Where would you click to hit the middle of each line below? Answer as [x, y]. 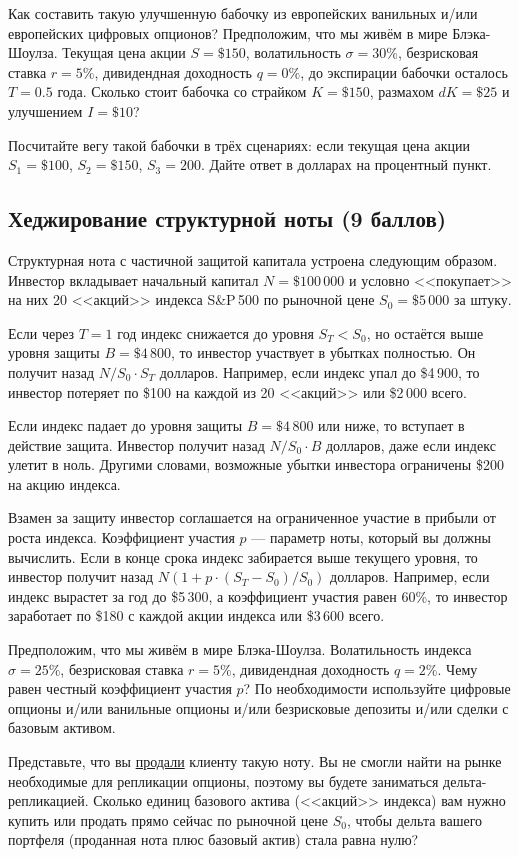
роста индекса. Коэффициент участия [121, 537]
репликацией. [48, 800]
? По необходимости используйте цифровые [377, 688]
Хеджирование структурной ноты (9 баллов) [227, 218]
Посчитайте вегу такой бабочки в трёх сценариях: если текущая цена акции [239, 144]
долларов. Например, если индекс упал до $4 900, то [319, 371]
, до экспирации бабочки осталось [404, 71]
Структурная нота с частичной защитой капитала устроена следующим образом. [253, 259]
